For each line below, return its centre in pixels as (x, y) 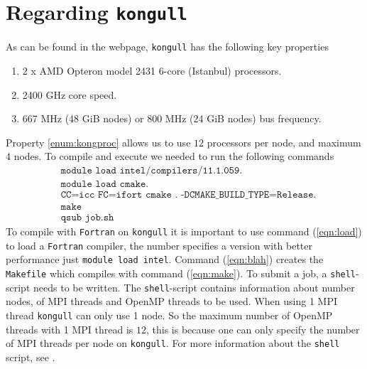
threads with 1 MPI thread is (70, 329)
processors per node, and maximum (284, 142)
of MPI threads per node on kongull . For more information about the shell (173, 343)
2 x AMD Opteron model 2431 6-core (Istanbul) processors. (152, 70)
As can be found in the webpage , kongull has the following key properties (167, 47)
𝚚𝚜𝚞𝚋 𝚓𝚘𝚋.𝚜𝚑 (87, 218)
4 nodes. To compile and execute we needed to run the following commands (170, 156)
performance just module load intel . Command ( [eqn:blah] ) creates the (165, 259)
